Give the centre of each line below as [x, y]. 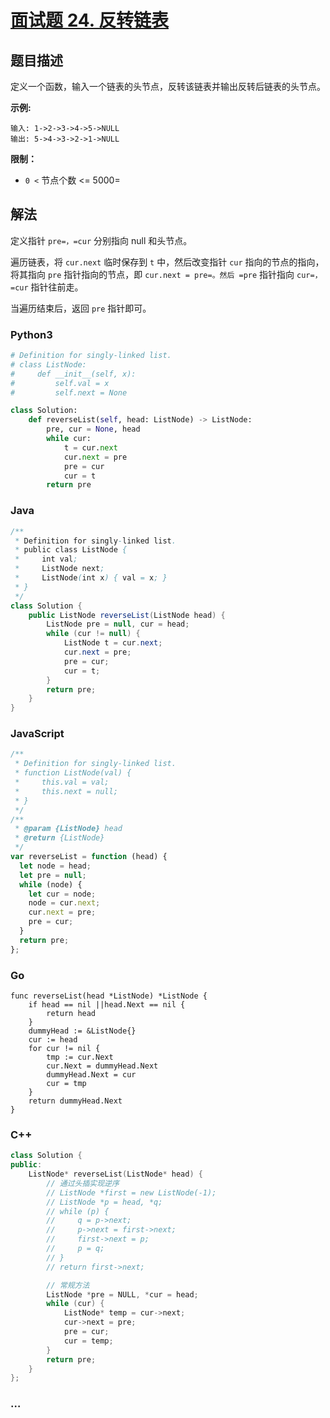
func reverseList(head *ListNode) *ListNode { [109, 996]
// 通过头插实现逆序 [83, 1183]
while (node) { [51, 884]
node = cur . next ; [64, 903]
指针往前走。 [57, 287]
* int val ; [46, 559]
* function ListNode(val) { [73, 773]
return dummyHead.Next [75, 1101]
